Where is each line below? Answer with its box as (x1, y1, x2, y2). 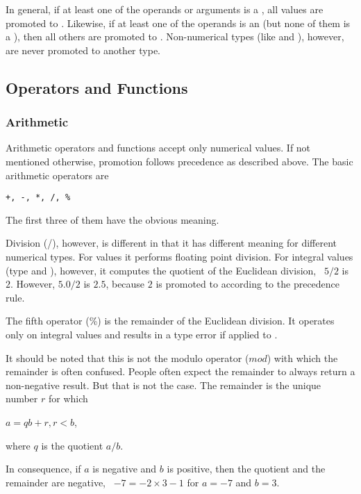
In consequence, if (6, 461, 81, 476)
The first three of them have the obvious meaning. (6, 212, 219, 227)
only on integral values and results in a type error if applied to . (6, 327, 278, 341)
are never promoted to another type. (6, 42, 160, 57)
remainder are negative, (6, 475, 106, 489)
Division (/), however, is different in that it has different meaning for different (6, 236, 337, 250)
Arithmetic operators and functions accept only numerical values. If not (6, 140, 311, 155)
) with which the (267, 350, 338, 365)
